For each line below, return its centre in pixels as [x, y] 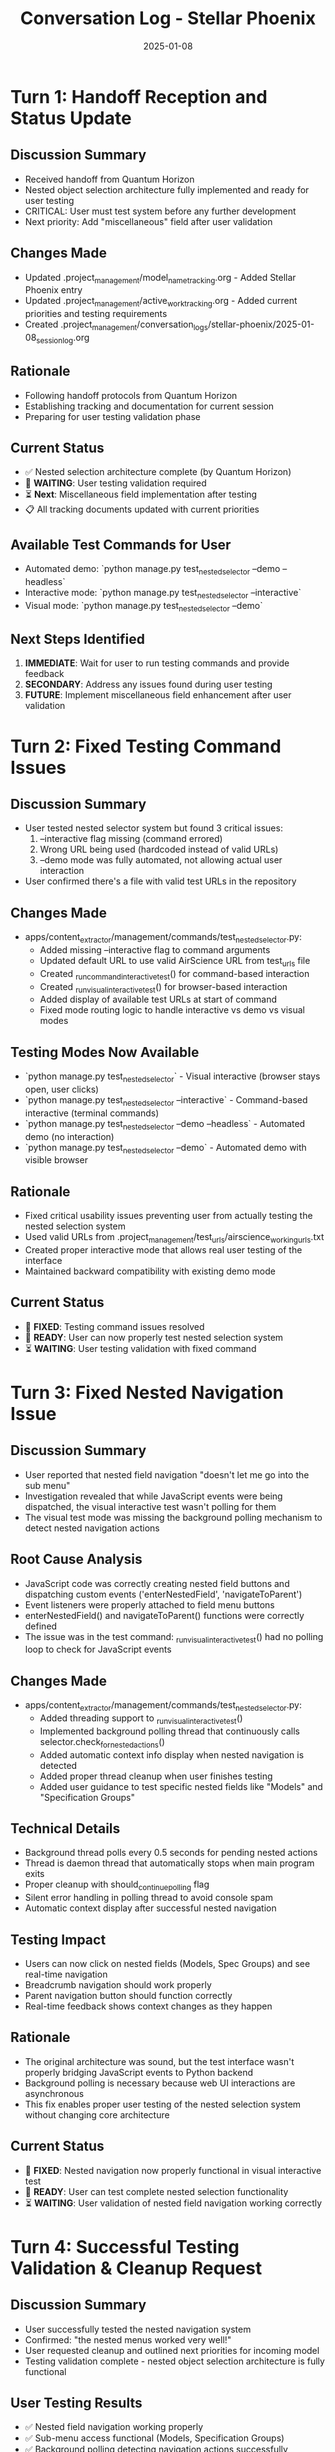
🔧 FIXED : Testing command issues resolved [114, 1326]
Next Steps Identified [78, 638]
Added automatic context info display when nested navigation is [172, 1754]
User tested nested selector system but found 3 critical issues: [153, 828]
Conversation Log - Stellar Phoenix [168, 18]
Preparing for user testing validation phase [112, 416]
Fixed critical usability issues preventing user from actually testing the [168, 1216]
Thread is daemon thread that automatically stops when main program [169, 1863]
